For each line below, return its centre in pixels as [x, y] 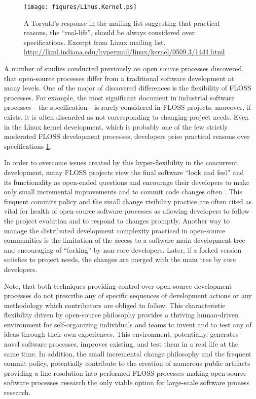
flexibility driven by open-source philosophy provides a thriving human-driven [121, 315]
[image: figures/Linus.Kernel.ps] [80, 7]
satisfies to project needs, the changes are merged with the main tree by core [120, 259]
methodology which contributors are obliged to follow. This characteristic [115, 305]
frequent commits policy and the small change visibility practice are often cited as [128, 201]
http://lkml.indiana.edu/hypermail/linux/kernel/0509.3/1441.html [124, 52]
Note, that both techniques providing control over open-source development [118, 286]
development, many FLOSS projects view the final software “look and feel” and [124, 172]
